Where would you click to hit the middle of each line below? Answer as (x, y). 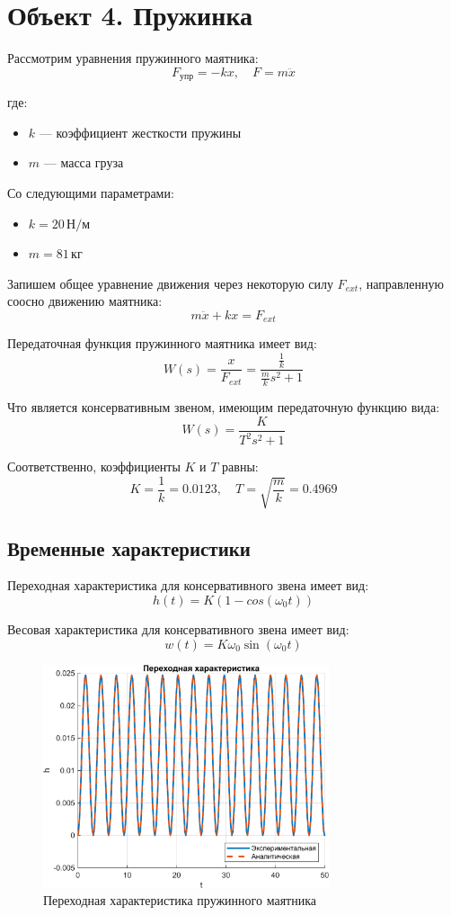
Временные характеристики (129, 547)
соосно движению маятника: (85, 301)
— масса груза (84, 162)
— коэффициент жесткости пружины (140, 132)
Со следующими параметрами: (91, 192)
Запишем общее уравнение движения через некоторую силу (170, 283)
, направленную (401, 283)
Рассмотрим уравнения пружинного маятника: (133, 58)
